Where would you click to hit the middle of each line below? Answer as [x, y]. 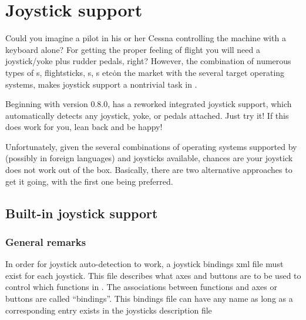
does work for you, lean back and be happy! [84, 127]
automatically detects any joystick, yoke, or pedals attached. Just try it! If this [147, 115]
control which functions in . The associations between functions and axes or [141, 287]
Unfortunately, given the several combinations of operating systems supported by [151, 146]
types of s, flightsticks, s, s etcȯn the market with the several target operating [145, 72]
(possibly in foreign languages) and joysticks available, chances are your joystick [149, 158]
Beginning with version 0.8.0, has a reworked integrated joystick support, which [149, 104]
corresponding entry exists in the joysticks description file [109, 310]
